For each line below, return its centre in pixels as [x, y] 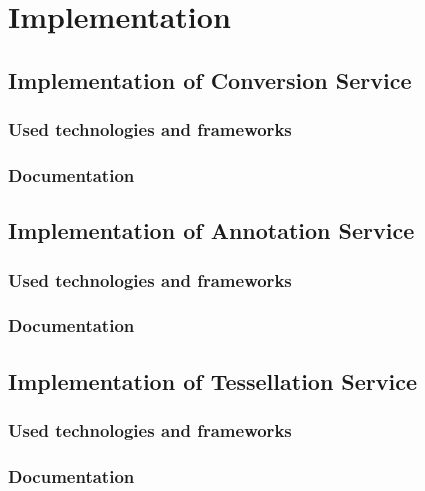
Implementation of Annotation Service [211, 230]
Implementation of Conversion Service [210, 79]
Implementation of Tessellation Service [213, 380]
